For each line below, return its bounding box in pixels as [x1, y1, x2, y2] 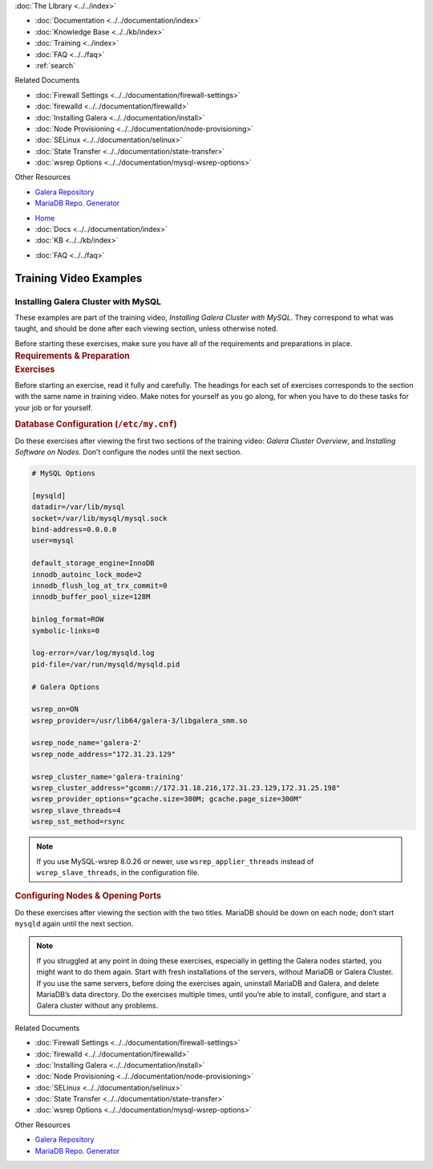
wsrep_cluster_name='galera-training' [31, 772, 184, 781]
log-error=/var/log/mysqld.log [31, 649, 156, 658]
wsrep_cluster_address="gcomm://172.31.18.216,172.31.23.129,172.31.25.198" [31, 784, 341, 792]
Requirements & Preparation [14, 350, 130, 361]
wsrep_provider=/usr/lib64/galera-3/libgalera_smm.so [31, 715, 248, 725]
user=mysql [31, 536, 75, 545]
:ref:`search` [34, 60, 76, 70]
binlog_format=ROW [31, 615, 104, 624]
